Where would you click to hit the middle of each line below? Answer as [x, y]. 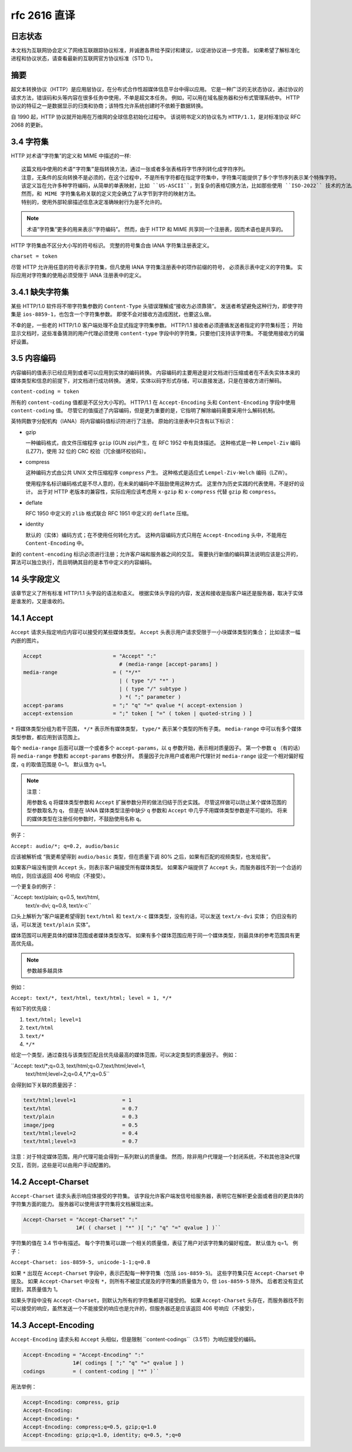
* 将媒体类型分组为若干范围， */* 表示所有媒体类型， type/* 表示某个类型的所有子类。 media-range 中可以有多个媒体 [156, 729]
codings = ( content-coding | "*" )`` [91, 1371]
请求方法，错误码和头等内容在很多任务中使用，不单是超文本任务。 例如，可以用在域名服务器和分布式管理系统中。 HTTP [155, 98]
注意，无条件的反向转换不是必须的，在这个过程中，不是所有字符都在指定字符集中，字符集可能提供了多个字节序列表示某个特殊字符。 [180, 177]
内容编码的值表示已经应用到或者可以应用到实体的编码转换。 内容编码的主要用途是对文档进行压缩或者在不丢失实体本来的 [155, 372]
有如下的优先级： [31, 1009]
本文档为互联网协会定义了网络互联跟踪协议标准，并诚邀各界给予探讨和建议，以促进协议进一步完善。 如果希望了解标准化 [155, 51]
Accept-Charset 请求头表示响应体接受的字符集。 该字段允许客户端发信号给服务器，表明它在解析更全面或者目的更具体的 [157, 1196]
